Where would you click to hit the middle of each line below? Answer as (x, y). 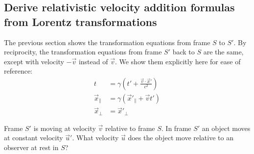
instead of (93, 61)
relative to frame (130, 128)
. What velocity (95, 138)
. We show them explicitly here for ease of (178, 61)
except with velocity (34, 61)
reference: (18, 71)
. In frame (176, 128)
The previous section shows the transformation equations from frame (107, 42)
